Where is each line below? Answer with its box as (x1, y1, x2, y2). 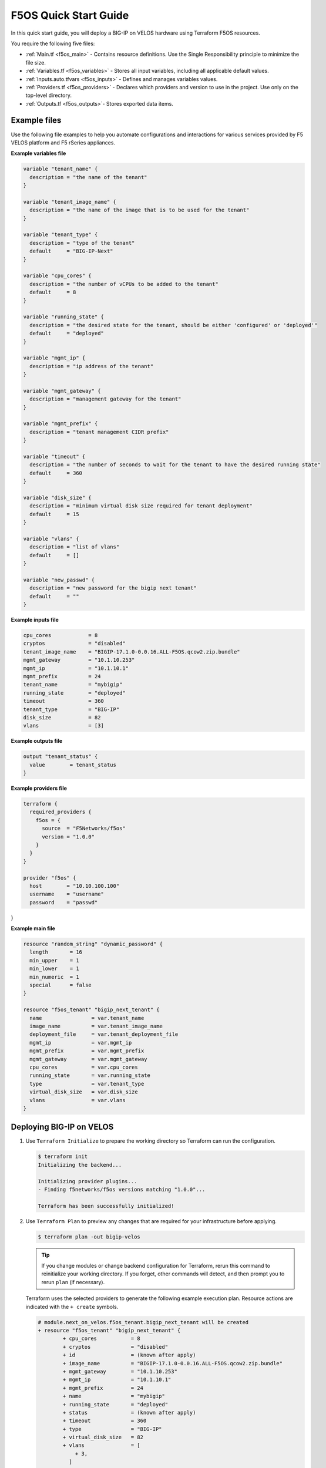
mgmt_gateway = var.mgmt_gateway (29, 1056, 147, 1062)
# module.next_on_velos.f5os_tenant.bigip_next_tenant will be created (38, 1319, 249, 1325)
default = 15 (29, 511, 79, 517)
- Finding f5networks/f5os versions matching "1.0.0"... (38, 1186, 206, 1193)
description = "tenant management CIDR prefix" (29, 429, 169, 435)
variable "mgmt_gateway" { (23, 388, 101, 394)
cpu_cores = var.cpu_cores (29, 1063, 138, 1070)
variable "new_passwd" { (23, 576, 95, 583)
